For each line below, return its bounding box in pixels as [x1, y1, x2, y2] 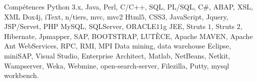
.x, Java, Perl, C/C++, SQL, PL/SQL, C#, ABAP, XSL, [75, 1, 253, 11]
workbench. [4, 70, 39, 80]
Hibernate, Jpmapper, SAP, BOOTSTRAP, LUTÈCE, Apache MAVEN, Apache [4, 30, 253, 41]
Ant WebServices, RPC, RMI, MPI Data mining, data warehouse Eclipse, [4, 40, 231, 51]
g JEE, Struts [163, 21, 206, 31]
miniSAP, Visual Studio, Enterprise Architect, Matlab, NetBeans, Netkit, [4, 50, 230, 60]
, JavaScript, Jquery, [165, 11, 228, 21]
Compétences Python [4, 1, 70, 11]
